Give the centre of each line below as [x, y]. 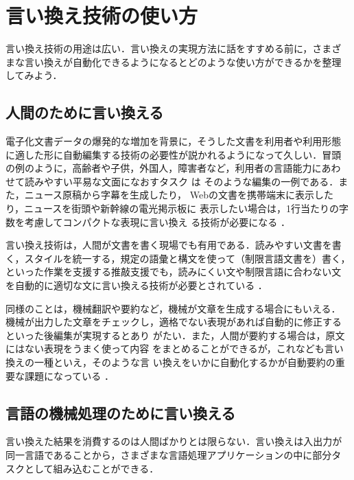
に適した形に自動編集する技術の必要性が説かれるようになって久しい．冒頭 [174, 154]
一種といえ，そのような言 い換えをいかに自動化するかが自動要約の [185, 362]
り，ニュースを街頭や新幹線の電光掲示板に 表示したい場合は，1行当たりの [172, 208]
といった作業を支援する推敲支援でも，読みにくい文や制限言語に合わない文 [174, 272]
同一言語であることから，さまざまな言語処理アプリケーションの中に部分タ [174, 455]
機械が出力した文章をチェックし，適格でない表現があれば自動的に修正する [174, 322]
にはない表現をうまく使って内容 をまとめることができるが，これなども [165, 348]
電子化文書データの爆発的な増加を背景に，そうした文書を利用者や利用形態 [174, 141]
